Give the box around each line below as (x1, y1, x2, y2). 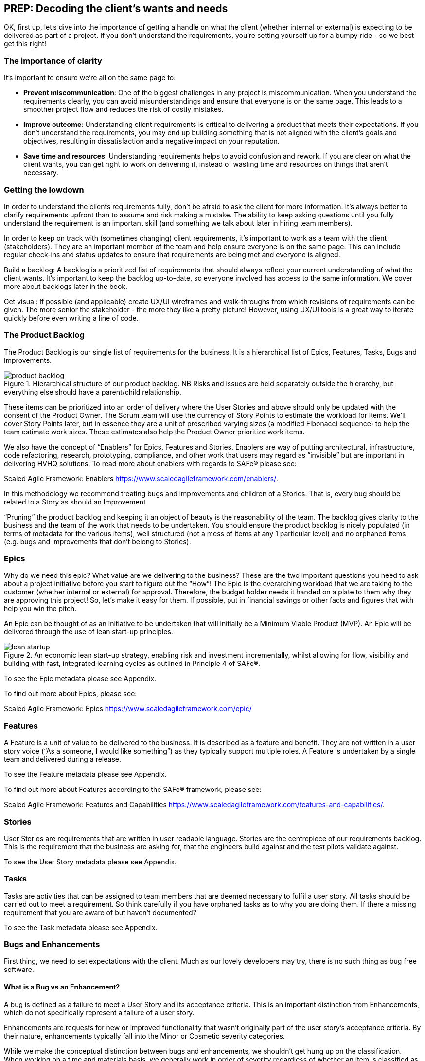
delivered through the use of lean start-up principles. (4, 628, 173, 636)
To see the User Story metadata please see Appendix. (4, 857, 177, 866)
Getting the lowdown (4, 184, 84, 195)
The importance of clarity (4, 55, 102, 66)
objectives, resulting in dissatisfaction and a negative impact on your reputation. (23, 137, 280, 145)
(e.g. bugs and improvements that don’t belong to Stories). (4, 537, 191, 546)
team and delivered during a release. (4, 755, 122, 764)
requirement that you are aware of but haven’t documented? (4, 908, 196, 917)
